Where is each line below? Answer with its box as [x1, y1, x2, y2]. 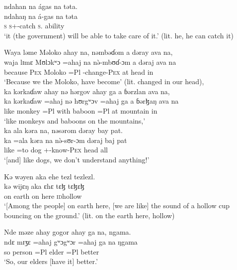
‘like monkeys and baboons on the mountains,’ [4, 115, 146, 126]
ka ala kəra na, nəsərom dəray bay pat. [4, 125, 123, 135]
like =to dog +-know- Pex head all [4, 144, 108, 155]
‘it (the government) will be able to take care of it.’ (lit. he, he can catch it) [4, 30, 234, 40]
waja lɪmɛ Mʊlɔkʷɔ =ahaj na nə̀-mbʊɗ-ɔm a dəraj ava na [4, 56, 176, 67]
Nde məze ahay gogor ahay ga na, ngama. [4, 227, 131, 237]
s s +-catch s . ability [4, 20, 65, 31]
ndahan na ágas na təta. [4, 1, 78, 11]
